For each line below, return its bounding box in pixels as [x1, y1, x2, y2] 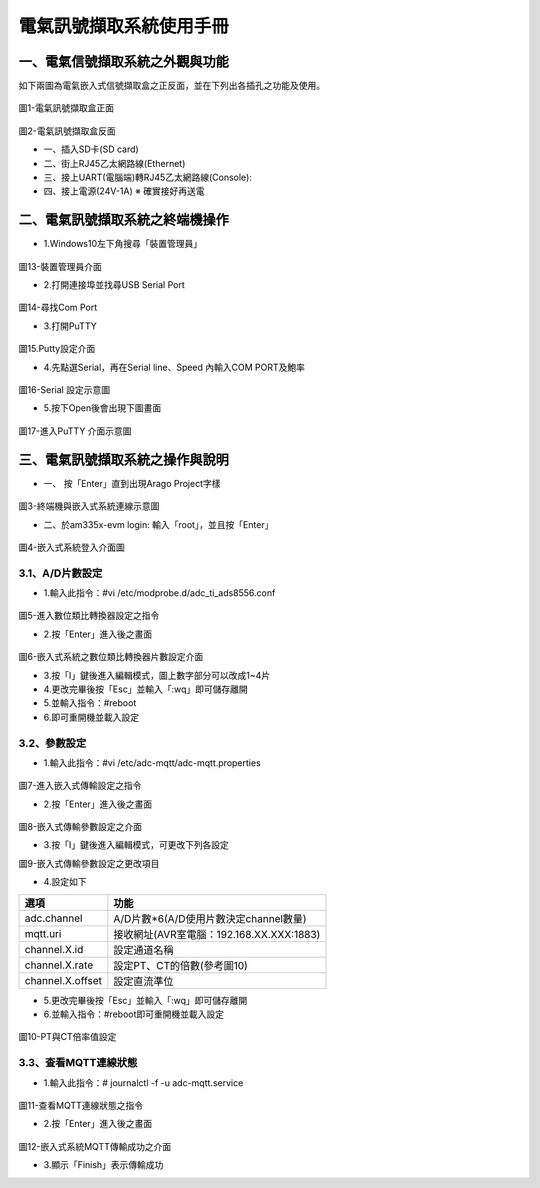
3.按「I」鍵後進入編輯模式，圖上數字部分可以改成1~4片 [43, 669, 271, 681]
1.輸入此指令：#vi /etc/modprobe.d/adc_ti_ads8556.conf [43, 587, 276, 599]
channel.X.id [24, 942, 84, 956]
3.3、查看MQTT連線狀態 [18, 1056, 138, 1070]
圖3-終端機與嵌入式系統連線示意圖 [18, 500, 160, 512]
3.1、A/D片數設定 [18, 566, 103, 580]
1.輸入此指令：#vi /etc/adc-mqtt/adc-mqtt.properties [43, 756, 262, 769]
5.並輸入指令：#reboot [43, 697, 137, 709]
